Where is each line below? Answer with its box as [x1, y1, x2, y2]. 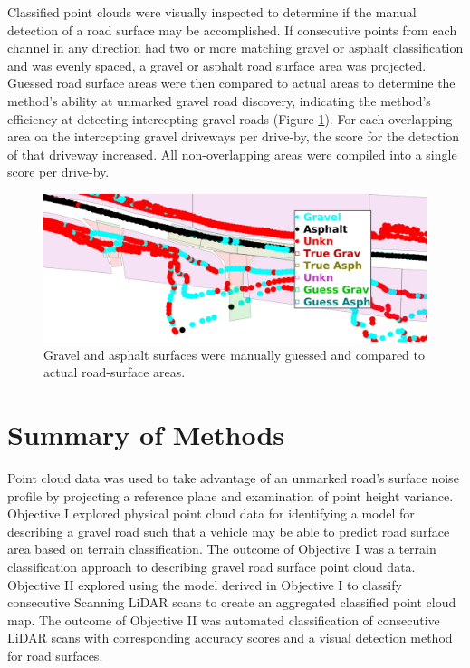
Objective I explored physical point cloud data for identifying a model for [7, 504, 415, 523]
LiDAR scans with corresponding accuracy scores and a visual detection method [7, 628, 453, 647]
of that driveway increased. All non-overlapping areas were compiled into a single [7, 144, 457, 163]
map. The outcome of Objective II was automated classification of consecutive [7, 610, 440, 629]
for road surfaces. [7, 645, 103, 664]
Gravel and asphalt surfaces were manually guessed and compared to [43, 344, 426, 363]
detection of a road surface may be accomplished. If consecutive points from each [7, 20, 457, 39]
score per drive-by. [7, 162, 110, 181]
